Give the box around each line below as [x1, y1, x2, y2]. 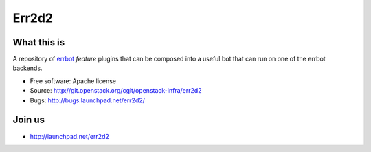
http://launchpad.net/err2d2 [30, 132, 110, 140]
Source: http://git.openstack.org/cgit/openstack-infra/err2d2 [30, 87, 202, 95]
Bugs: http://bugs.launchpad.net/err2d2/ [30, 96, 146, 105]
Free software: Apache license [30, 76, 117, 85]
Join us [12, 114, 45, 126]
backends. [12, 64, 43, 72]
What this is [12, 36, 65, 48]
